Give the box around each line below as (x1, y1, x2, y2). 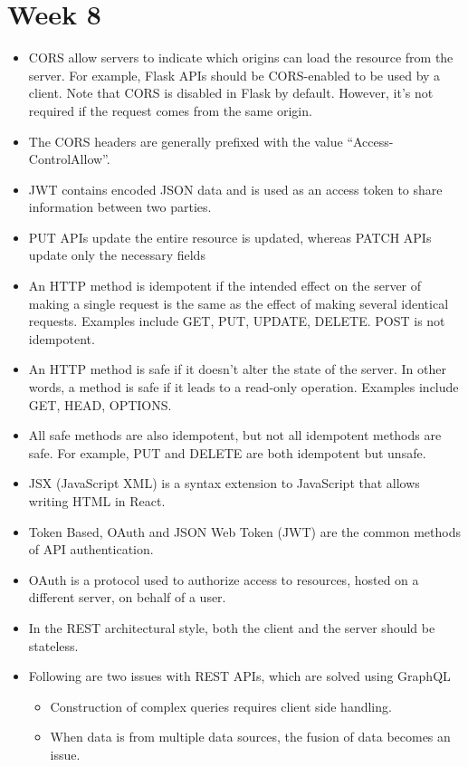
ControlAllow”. (28, 149, 110, 168)
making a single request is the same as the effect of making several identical (28, 293, 449, 312)
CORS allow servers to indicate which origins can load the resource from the (28, 48, 454, 67)
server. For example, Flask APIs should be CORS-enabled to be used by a (28, 65, 441, 84)
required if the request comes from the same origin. (28, 101, 312, 120)
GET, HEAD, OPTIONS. (28, 395, 172, 414)
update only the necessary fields (28, 245, 205, 264)
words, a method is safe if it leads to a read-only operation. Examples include (28, 378, 459, 397)
